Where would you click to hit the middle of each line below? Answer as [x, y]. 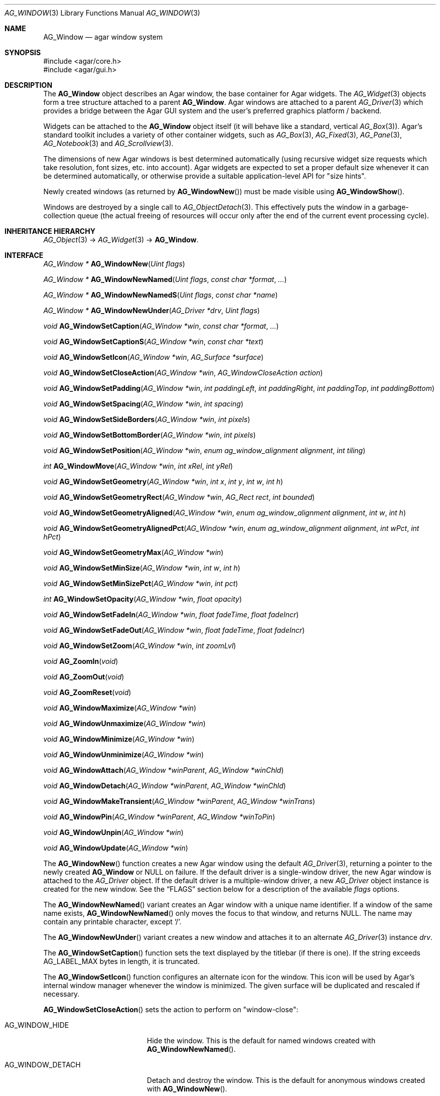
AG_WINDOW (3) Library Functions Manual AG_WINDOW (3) [102, 13]
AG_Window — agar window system [103, 37]
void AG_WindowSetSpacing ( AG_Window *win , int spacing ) [143, 404]
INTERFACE [24, 255]
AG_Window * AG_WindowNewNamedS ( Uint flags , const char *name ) [161, 295]
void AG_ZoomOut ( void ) [84, 677]
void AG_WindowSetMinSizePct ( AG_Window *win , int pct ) [141, 583]
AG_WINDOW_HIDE [37, 1025]
